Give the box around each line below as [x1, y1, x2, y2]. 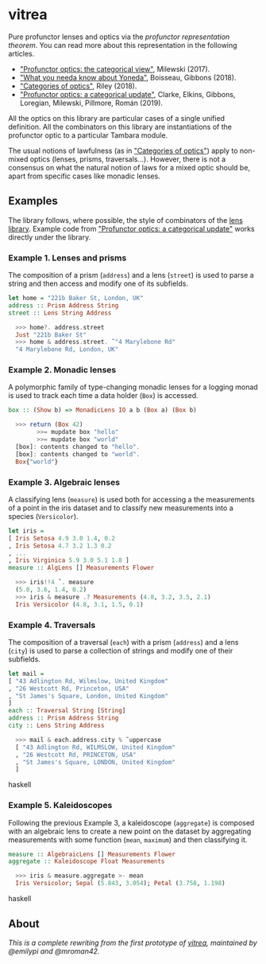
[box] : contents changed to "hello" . [15, 443, 141, 451]
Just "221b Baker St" [15, 330, 87, 339]
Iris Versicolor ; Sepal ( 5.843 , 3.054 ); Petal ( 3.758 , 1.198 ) [15, 880, 226, 888]
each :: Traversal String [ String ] [8, 707, 126, 715]
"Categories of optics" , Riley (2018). [19, 81, 137, 91]
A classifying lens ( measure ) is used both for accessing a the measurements [8, 494, 256, 504]
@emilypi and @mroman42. [8, 946, 100, 956]
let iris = [8, 527, 44, 535]
